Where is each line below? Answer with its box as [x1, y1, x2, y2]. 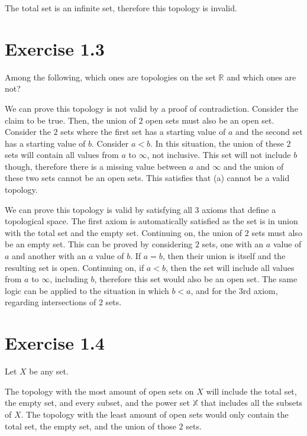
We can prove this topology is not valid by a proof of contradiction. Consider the [5, 102, 298, 114]
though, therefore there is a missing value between [5, 160, 187, 172]
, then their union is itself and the [162, 250, 286, 262]
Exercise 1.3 [5, 36, 105, 60]
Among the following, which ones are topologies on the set [5, 70, 216, 83]
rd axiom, [243, 284, 278, 296]
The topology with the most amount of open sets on [5, 385, 194, 397]
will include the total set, [206, 385, 297, 397]
